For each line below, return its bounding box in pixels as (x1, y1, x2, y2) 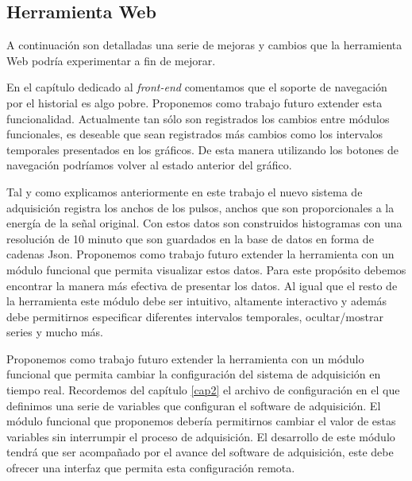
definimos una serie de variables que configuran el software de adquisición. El (6, 397, 381, 413)
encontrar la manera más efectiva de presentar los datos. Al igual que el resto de (6, 277, 398, 293)
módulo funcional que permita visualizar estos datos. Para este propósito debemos (6, 261, 406, 277)
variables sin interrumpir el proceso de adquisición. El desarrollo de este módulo (6, 428, 395, 444)
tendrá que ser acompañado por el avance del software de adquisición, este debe (6, 444, 394, 460)
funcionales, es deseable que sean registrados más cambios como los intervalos (6, 126, 383, 142)
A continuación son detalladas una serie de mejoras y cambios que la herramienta (6, 37, 402, 53)
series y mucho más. (6, 324, 103, 340)
